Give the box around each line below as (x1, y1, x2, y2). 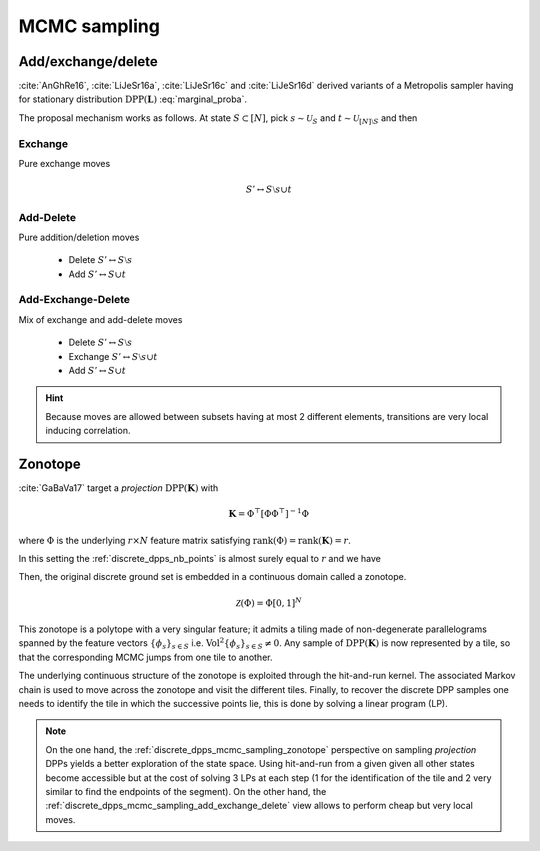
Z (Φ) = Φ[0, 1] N (235, 596, 302, 609)
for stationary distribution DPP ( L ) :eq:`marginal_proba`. (18, 93, 247, 105)
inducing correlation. (45, 425, 131, 437)
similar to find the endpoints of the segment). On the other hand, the (45, 785, 327, 797)
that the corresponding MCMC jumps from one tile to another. (18, 651, 273, 663)
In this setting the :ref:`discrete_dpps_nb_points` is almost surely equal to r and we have (18, 553, 382, 565)
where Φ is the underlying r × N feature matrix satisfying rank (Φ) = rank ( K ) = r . (18, 534, 352, 546)
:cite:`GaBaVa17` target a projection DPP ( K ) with (18, 482, 219, 494)
